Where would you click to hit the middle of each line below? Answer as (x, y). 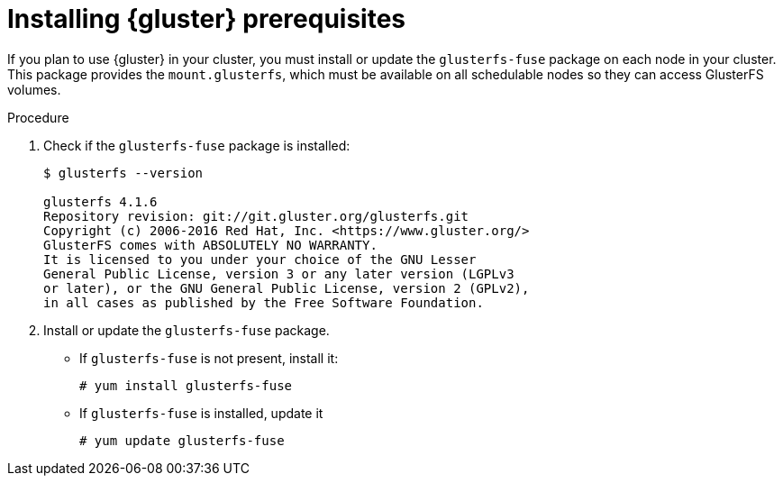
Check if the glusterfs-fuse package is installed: (197, 145)
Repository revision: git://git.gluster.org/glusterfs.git (256, 216)
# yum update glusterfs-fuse (182, 440)
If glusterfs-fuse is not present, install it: (209, 358)
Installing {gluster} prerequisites (207, 19)
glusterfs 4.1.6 (100, 201)
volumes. (34, 89)
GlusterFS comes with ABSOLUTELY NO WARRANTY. (210, 245)
